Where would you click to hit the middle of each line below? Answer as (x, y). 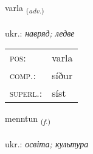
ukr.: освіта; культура (47, 144)
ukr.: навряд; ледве (40, 33)
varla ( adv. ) (25, 8)
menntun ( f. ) (28, 119)
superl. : (26, 93)
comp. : (23, 75)
